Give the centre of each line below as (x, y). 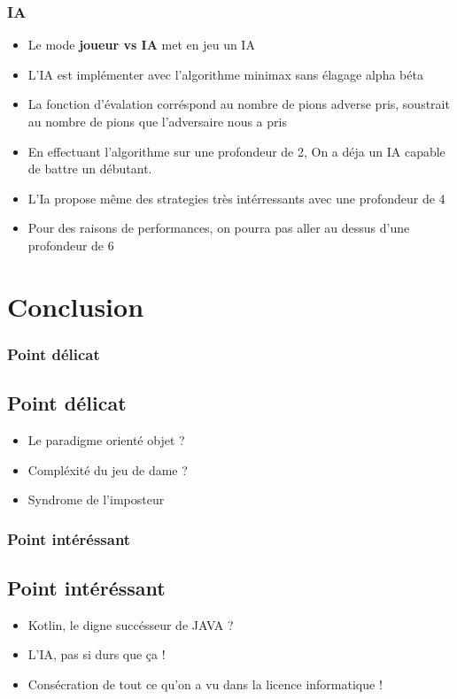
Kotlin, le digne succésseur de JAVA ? (131, 624)
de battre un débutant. (90, 169)
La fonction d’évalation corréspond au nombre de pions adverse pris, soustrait (239, 104)
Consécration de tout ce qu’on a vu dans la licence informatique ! (205, 684)
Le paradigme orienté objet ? (106, 439)
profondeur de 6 (71, 245)
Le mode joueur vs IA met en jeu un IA (141, 45)
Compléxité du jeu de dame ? (108, 469)
